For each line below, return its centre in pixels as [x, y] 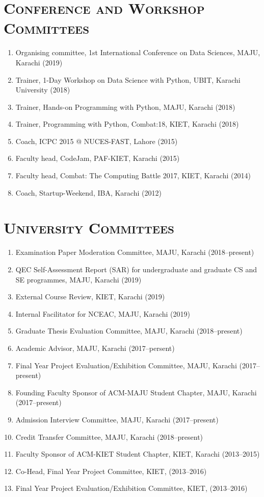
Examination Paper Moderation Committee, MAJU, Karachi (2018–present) [135, 252]
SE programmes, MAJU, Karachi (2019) [78, 279]
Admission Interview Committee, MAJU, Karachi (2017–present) [117, 419]
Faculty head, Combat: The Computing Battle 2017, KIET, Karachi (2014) [133, 175]
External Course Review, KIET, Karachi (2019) [90, 297]
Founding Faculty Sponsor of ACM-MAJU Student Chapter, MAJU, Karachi [136, 392]
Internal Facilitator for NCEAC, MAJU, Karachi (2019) [103, 313]
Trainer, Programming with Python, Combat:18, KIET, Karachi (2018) [127, 124]
